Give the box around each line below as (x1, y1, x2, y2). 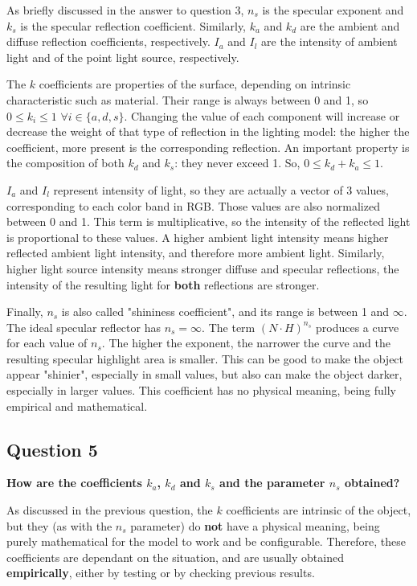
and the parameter (219, 474, 325, 491)
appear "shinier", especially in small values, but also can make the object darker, (6, 366, 403, 383)
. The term (202, 318, 256, 335)
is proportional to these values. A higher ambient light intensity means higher (6, 228, 389, 245)
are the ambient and (300, 17, 400, 34)
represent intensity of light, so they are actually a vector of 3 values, (53, 181, 389, 198)
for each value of (6, 334, 88, 351)
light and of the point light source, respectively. (6, 48, 239, 65)
